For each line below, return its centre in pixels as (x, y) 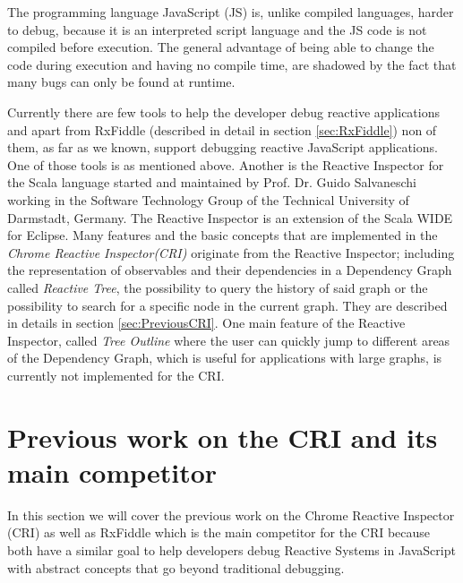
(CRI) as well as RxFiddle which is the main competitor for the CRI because (219, 532)
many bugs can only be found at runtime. (121, 82)
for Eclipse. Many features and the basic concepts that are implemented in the (223, 235)
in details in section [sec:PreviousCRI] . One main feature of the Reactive (206, 323)
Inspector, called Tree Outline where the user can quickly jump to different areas (229, 340)
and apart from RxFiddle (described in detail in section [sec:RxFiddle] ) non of (222, 129)
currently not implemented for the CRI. (116, 375)
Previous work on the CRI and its (223, 437)
